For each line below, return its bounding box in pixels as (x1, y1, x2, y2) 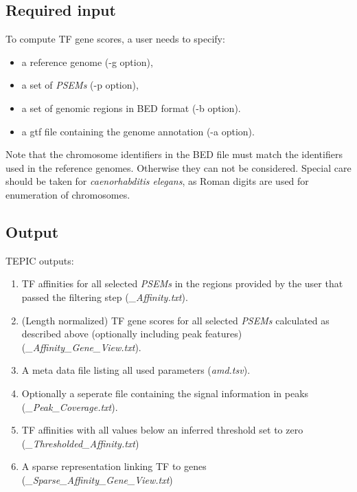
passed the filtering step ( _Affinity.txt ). (21, 289, 188, 304)
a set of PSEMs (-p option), (21, 78, 139, 92)
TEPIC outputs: (5, 253, 74, 267)
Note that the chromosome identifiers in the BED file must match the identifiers (5, 147, 343, 161)
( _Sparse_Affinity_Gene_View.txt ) (21, 472, 173, 487)
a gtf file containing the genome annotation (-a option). (21, 124, 255, 138)
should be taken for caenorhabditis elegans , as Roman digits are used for (5, 174, 309, 188)
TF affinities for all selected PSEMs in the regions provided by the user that (21, 276, 343, 291)
